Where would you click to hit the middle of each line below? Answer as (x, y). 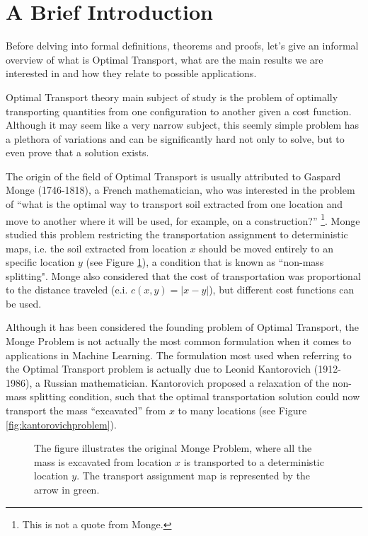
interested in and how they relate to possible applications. (131, 73)
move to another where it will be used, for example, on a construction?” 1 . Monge (183, 219)
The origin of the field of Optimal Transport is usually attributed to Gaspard (173, 176)
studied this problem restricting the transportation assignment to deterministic (177, 234)
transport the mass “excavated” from (86, 410)
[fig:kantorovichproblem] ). (61, 424)
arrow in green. (67, 489)
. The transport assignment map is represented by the (194, 476)
